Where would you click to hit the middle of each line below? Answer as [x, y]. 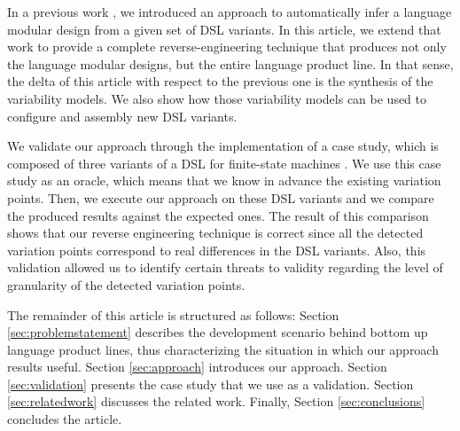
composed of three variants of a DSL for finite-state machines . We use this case [224, 163]
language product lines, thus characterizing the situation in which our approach [223, 349]
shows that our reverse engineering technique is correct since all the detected [215, 233]
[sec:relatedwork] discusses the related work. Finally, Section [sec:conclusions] [216, 401]
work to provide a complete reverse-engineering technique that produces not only [227, 47]
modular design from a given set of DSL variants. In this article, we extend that [224, 29]
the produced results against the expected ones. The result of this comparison [218, 215]
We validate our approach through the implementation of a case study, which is [223, 146]
